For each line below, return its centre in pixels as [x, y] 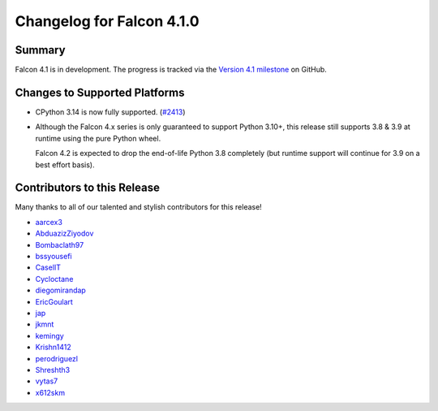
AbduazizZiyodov [64, 234]
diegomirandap [61, 290]
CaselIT [48, 267]
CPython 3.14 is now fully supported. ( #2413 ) [110, 112]
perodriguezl [57, 358]
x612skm [50, 392]
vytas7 [47, 381]
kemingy [49, 335]
